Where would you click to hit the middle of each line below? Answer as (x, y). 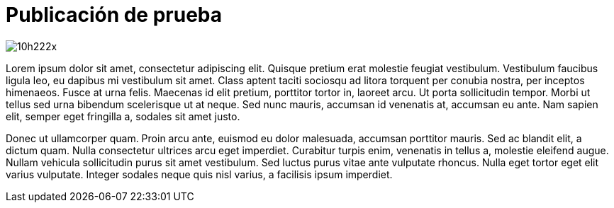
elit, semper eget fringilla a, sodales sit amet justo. (123, 116)
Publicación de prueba (114, 15)
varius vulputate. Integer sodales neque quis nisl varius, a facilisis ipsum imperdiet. (199, 174)
